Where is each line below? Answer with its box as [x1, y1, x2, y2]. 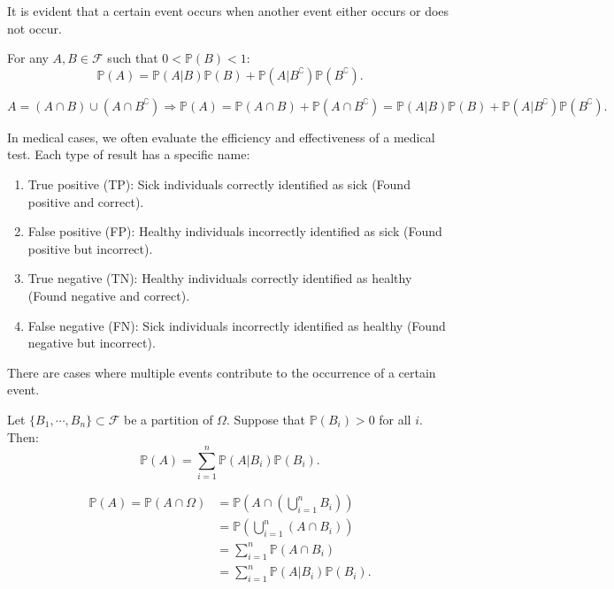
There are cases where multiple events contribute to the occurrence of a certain [7, 363, 436, 381]
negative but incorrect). [27, 333, 156, 352]
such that [107, 49, 158, 67]
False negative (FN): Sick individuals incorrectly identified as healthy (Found [27, 316, 446, 334]
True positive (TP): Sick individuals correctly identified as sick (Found [27, 174, 411, 193]
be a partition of [124, 409, 213, 428]
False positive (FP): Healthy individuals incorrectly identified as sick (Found [27, 222, 442, 241]
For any [7, 49, 49, 67]
